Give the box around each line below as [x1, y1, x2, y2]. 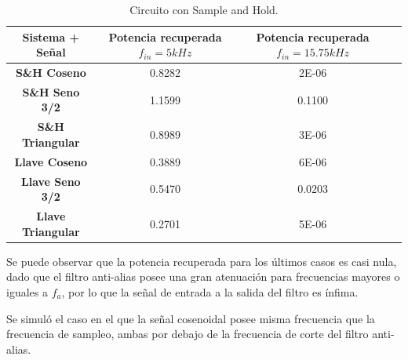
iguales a [6, 283, 48, 300]
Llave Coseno [14, 153, 88, 169]
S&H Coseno [15, 64, 86, 81]
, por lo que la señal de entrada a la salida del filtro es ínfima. [61, 283, 359, 300]
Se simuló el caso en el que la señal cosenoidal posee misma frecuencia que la [6, 310, 375, 326]
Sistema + [22, 28, 80, 45]
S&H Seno [22, 83, 80, 100]
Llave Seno [20, 173, 81, 189]
